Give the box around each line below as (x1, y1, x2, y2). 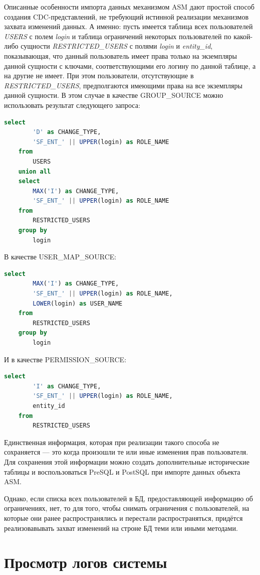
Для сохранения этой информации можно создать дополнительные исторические (4, 456, 249, 467)
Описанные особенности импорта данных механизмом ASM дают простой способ (4, 2, 254, 12)
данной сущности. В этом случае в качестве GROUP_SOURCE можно (4, 90, 223, 100)
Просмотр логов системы (4, 552, 167, 572)
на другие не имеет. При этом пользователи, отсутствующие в (4, 70, 194, 81)
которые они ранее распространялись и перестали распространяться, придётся (4, 512, 243, 523)
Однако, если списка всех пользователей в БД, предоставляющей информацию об (4, 493, 253, 503)
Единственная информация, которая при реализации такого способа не (4, 437, 219, 447)
